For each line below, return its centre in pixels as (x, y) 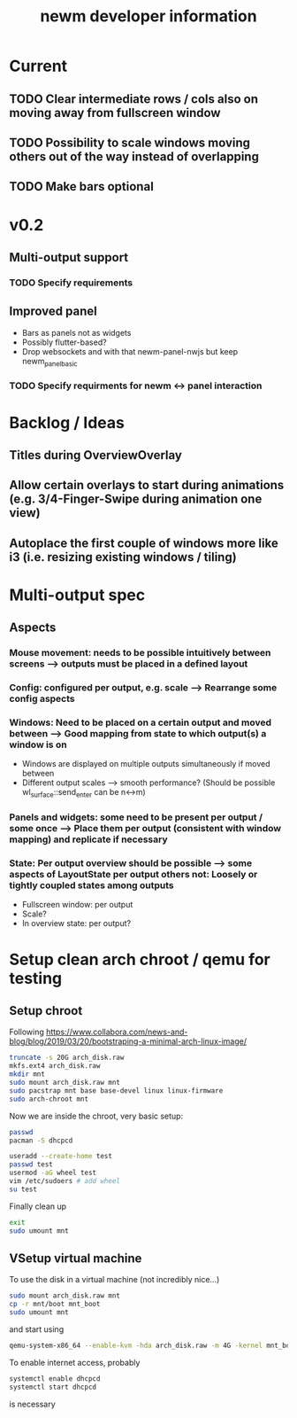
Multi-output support (69, 257)
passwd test (31, 1165)
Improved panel (53, 312)
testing (36, 978)
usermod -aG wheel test (53, 1173)
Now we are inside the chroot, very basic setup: (96, 1116)
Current (38, 66)
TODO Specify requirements (71, 283)
